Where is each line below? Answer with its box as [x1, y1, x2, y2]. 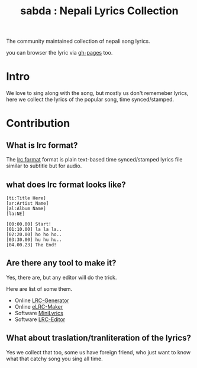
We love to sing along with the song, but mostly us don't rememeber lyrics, [6, 90, 189, 97]
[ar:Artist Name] [6, 200, 49, 206]
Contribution [6, 117, 70, 130]
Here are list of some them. [6, 285, 73, 292]
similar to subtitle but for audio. [6, 162, 82, 170]
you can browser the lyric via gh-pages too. [6, 49, 113, 56]
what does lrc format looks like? [6, 179, 126, 189]
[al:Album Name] [6, 205, 46, 211]
